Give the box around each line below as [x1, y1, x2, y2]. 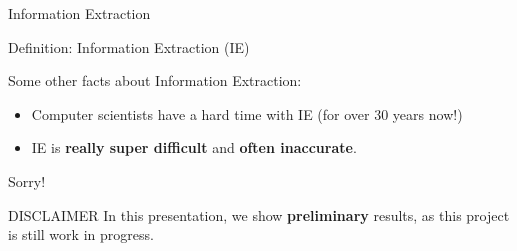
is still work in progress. [8, 224, 154, 245]
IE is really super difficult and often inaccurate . [31, 137, 357, 158]
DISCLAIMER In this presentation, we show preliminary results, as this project [8, 204, 510, 225]
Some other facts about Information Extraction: [8, 70, 302, 91]
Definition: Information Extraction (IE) [8, 36, 250, 57]
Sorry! [8, 170, 46, 191]
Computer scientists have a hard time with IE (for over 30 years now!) [31, 103, 463, 124]
